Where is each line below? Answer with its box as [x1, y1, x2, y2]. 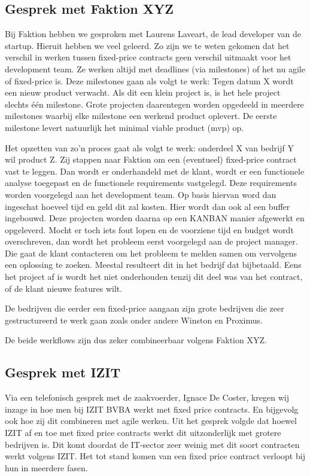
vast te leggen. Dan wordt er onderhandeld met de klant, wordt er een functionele [5, 164, 305, 177]
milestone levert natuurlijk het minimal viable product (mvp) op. [5, 121, 244, 133]
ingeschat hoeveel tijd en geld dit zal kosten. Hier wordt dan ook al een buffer [5, 200, 290, 212]
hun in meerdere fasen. [5, 461, 88, 474]
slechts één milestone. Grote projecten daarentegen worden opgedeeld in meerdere [5, 97, 304, 110]
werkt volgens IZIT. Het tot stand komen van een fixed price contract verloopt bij [5, 450, 305, 462]
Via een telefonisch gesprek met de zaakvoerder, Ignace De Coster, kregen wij [5, 391, 289, 404]
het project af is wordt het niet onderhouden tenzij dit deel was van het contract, [5, 270, 303, 283]
